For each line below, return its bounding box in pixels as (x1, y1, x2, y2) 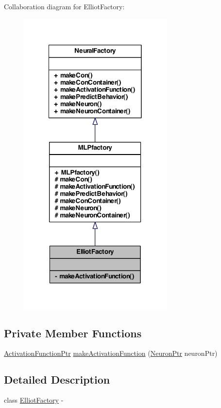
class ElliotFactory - (4, 395, 64, 405)
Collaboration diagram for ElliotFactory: (4, 1, 125, 11)
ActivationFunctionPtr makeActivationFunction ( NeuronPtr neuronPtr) (4, 348, 218, 358)
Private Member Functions (4, 325, 142, 340)
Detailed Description (4, 372, 110, 387)
